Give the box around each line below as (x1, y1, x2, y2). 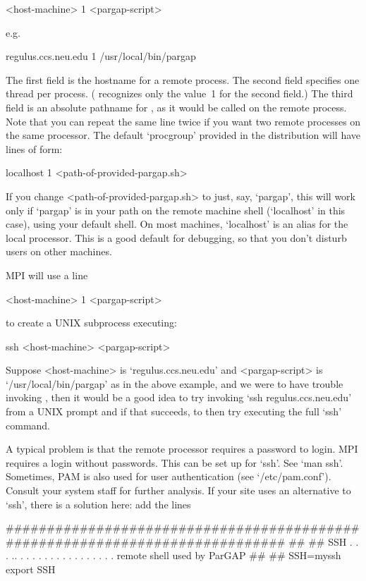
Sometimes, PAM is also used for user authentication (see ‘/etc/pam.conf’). (6, 469, 331, 484)
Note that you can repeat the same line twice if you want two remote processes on (6, 114, 361, 128)
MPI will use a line (6, 267, 88, 282)
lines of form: (6, 141, 63, 156)
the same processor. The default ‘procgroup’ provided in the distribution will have (6, 128, 361, 142)
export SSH (6, 562, 56, 576)
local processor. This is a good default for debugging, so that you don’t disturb (6, 230, 347, 245)
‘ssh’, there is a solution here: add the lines (6, 496, 191, 511)
